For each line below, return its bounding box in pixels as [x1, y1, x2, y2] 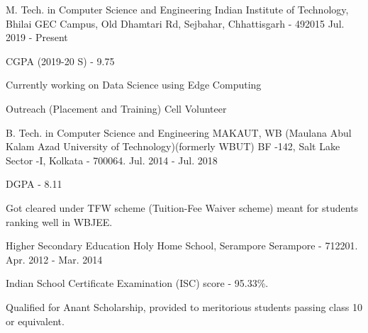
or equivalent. [6, 313, 65, 328]
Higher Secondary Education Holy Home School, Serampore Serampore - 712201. [6, 238, 358, 253]
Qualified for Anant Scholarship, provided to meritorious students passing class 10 [6, 299, 362, 314]
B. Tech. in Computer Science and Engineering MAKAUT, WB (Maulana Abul [6, 125, 352, 140]
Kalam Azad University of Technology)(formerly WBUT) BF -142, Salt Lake [6, 139, 340, 154]
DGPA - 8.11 [6, 176, 62, 191]
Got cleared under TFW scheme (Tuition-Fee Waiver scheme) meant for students [6, 200, 359, 215]
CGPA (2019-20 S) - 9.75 [6, 53, 115, 68]
